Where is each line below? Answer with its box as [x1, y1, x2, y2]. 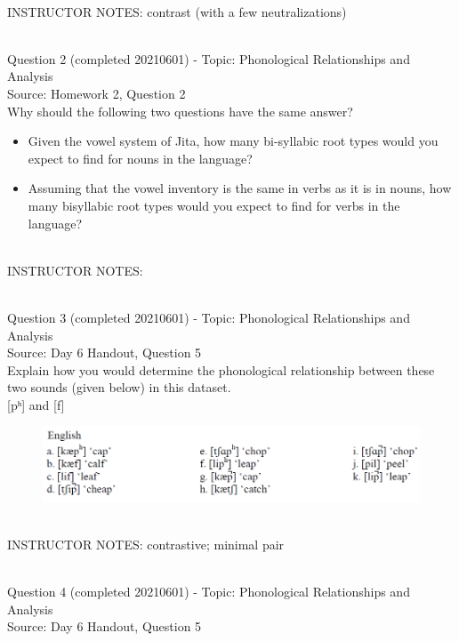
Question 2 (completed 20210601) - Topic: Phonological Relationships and [7, 49, 410, 68]
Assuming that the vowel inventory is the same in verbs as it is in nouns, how [28, 179, 452, 197]
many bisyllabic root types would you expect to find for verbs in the [28, 196, 400, 214]
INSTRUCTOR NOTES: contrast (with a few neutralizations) [7, 2, 347, 20]
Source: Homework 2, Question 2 [7, 84, 186, 102]
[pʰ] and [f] [7, 395, 65, 413]
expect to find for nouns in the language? [28, 148, 253, 167]
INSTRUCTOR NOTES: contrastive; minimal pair [7, 534, 285, 553]
